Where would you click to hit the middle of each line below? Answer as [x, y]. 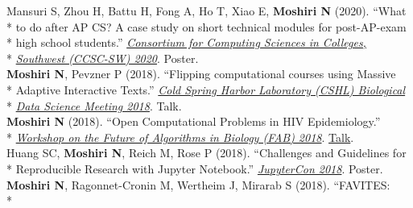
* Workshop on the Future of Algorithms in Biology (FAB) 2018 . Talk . [180, 137]
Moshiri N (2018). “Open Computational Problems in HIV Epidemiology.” [194, 121]
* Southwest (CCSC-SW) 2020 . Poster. [103, 58]
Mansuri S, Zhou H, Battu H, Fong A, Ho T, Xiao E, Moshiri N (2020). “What [206, 10]
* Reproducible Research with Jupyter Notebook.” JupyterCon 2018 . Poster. [195, 168]
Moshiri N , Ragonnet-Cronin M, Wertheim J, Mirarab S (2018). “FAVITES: [198, 184]
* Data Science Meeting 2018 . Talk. [94, 105]
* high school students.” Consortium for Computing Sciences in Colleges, [186, 42]
